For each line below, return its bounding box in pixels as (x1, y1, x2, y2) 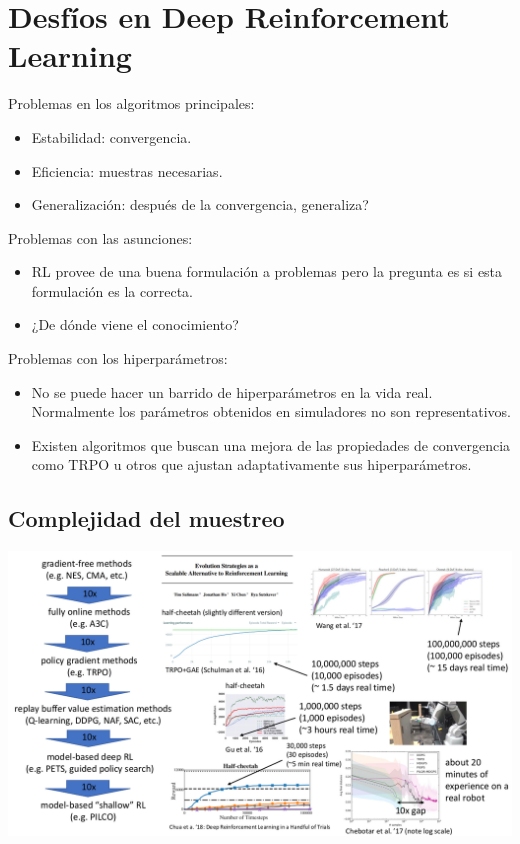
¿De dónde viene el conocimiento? (31, 314, 239, 335)
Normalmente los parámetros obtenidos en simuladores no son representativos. (31, 401, 511, 422)
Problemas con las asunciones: (8, 227, 193, 248)
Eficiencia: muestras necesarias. (31, 160, 223, 181)
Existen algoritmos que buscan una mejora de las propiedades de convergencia (31, 434, 511, 455)
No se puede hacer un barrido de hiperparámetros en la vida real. (31, 381, 433, 402)
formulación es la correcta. (31, 280, 193, 301)
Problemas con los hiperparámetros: (8, 348, 228, 369)
